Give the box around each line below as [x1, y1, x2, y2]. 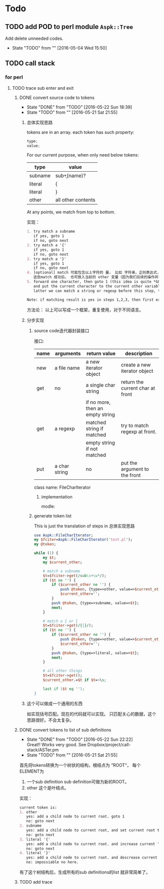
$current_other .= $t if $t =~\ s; [42, 678, 106, 682]
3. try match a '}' [26, 256, 67, 261]
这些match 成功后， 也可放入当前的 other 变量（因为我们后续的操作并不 [33, 275, 163, 280]
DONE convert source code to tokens [19, 94, 95, 101]
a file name [54, 364, 80, 371]
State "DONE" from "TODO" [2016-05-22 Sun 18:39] [26, 104, 132, 110]
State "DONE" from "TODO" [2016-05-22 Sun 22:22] [26, 736, 133, 742]
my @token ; [34, 542, 56, 547]
